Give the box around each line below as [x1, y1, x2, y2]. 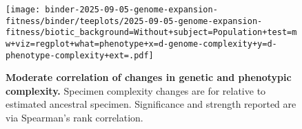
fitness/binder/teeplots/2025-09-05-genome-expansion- [6, 16, 263, 26]
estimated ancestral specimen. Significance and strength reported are [6, 97, 296, 111]
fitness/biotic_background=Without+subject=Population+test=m [6, 27, 297, 38]
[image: [6, 5, 41, 14]
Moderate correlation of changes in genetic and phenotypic [6, 70, 292, 84]
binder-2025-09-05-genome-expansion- [45, 5, 218, 14]
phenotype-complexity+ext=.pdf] [6, 50, 154, 60]
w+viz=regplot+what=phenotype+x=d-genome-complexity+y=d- [6, 38, 277, 49]
